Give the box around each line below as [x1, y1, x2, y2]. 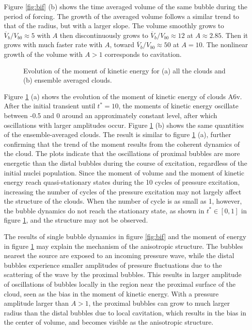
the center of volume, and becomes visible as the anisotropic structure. [4, 317, 214, 327]
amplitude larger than [4, 298, 69, 308]
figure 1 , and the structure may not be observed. [4, 215, 148, 225]
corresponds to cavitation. [105, 49, 182, 59]
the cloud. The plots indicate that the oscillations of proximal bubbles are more [4, 148, 240, 158]
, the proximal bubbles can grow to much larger [88, 298, 230, 308]
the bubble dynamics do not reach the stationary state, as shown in [4, 205, 205, 215]
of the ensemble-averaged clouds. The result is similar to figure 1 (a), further [4, 129, 231, 139]
